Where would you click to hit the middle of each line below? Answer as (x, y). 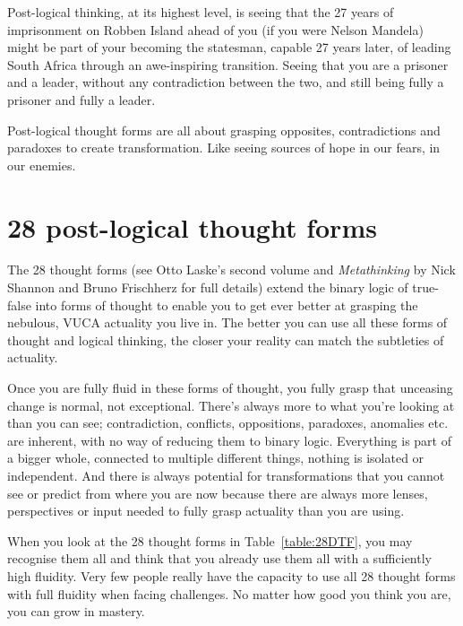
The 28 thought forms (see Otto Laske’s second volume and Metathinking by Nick (231, 270)
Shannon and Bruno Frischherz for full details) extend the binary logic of (208, 287)
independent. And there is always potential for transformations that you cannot (226, 475)
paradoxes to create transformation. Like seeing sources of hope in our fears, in (224, 148)
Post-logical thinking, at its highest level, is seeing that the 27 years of (201, 12)
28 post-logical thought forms (192, 226)
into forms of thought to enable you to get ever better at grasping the (227, 304)
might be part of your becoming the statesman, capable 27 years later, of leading (229, 47)
